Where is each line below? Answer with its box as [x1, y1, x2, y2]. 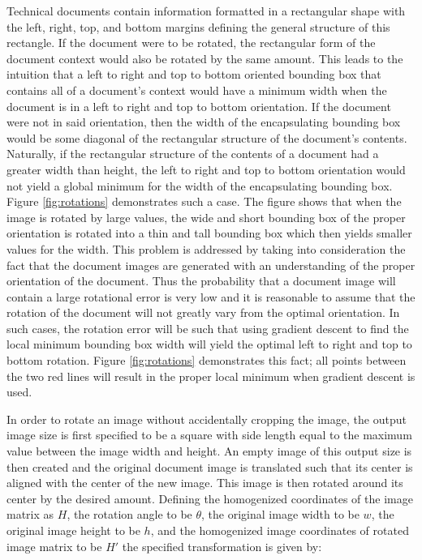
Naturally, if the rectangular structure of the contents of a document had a [6, 145, 379, 162]
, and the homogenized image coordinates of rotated [150, 522, 409, 538]
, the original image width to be [201, 506, 360, 523]
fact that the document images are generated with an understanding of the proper [6, 256, 416, 273]
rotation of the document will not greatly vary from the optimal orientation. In [6, 304, 400, 321]
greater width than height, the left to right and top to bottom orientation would [6, 160, 406, 177]
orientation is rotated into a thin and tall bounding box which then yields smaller [6, 224, 412, 242]
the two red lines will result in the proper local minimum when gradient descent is [6, 367, 416, 384]
